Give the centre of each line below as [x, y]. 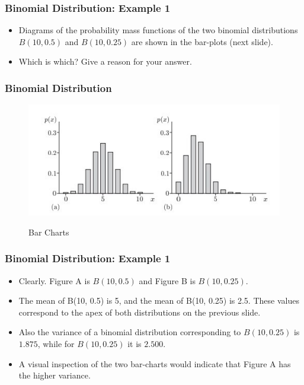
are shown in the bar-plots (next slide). [202, 41]
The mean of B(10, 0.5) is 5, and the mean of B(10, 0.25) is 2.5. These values [159, 300]
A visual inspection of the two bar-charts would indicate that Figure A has [155, 363]
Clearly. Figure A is [54, 280]
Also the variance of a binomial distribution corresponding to [130, 332]
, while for [56, 343]
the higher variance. [55, 375]
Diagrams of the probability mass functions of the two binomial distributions [158, 30]
